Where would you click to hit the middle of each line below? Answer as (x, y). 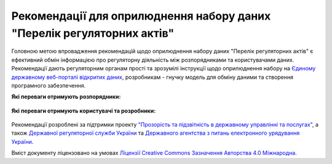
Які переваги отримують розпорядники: (66, 97)
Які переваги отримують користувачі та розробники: (84, 111)
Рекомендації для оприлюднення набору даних (141, 16)
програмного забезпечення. (49, 85)
